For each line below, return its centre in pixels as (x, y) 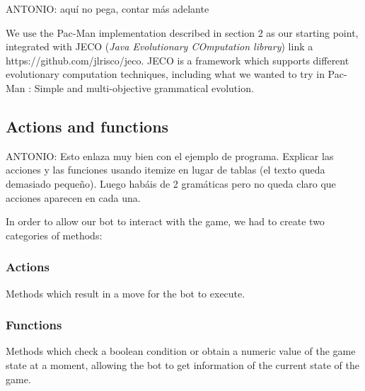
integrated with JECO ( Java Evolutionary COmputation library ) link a (160, 46)
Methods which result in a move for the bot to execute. (126, 293)
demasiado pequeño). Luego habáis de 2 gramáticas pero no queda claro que (171, 183)
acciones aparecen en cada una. (73, 197)
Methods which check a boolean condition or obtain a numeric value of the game (181, 351)
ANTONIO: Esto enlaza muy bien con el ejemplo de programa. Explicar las (170, 155)
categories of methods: (54, 235)
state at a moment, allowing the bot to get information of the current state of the (182, 364)
